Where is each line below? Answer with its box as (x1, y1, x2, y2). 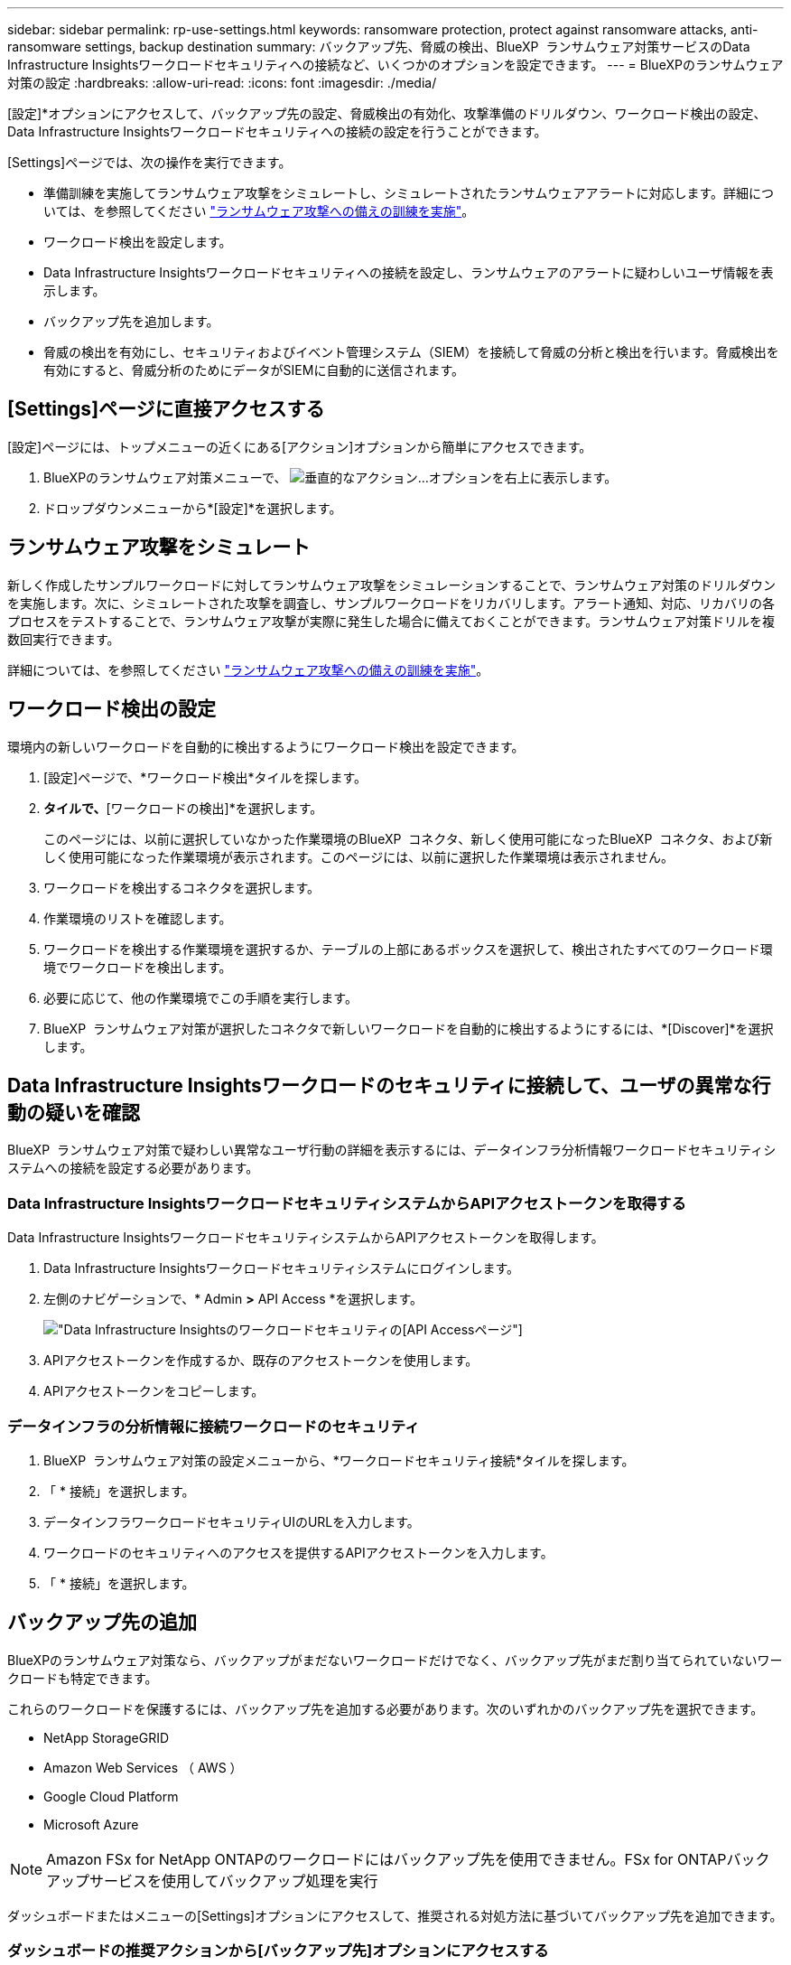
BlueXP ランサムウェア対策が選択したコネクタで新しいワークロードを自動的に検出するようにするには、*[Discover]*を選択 (43, 1020, 774, 1036)
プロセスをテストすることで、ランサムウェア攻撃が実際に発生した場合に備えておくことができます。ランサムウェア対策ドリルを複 (7, 613, 775, 629)
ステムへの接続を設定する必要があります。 (7, 1160, 259, 1176)
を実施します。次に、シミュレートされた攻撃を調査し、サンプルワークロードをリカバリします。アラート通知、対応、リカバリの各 (7, 594, 776, 611)
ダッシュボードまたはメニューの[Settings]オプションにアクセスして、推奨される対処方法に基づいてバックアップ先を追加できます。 (7, 1907, 783, 1923)
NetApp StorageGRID (43, 1729, 170, 1745)
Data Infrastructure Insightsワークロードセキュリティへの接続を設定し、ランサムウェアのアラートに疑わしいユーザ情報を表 (43, 265, 774, 280)
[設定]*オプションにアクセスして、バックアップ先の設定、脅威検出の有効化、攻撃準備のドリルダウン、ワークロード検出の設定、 (7, 106, 767, 121)
